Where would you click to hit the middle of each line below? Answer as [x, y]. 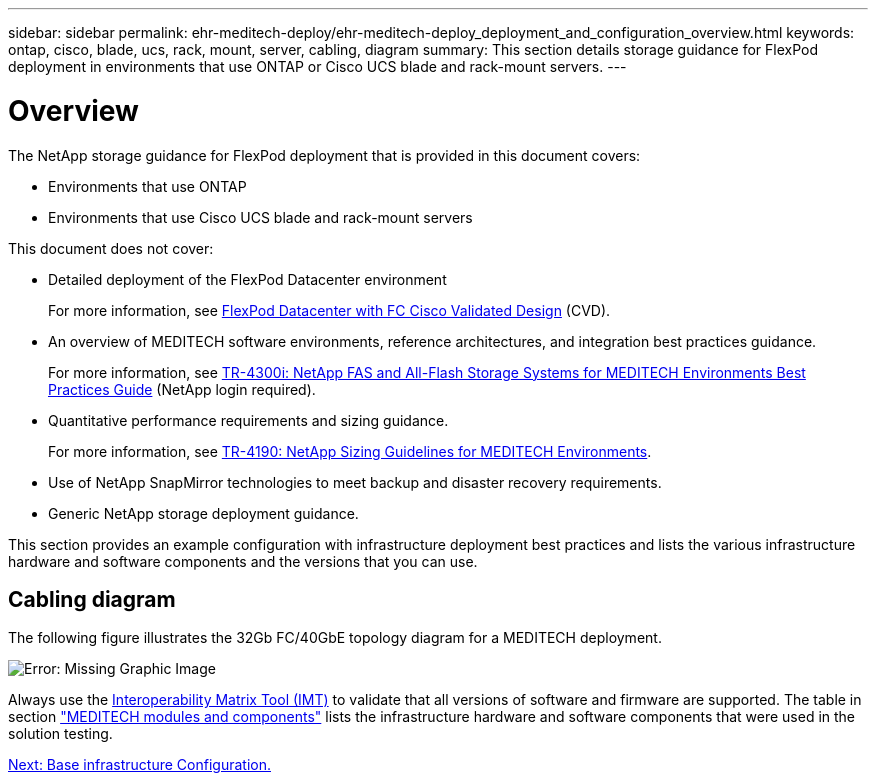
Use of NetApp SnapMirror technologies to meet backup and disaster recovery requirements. [355, 482]
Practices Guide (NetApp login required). [182, 389]
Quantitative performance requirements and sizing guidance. [248, 420]
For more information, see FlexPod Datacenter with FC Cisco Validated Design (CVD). [329, 310]
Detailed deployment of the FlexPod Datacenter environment [247, 279]
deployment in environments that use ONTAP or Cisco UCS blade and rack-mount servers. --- [317, 66]
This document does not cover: [111, 248]
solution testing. [60, 734]
